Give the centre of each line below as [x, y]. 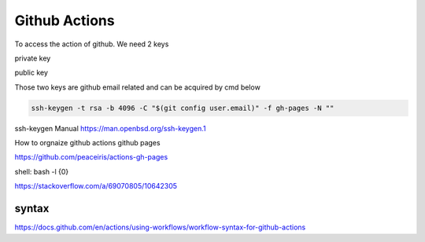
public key [31, 73]
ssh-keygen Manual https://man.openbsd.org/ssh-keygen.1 [110, 128]
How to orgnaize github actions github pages [87, 143]
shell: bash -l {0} [42, 171]
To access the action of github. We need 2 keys [92, 44]
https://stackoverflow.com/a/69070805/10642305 [96, 186]
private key [33, 58]
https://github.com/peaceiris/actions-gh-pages [91, 157]
